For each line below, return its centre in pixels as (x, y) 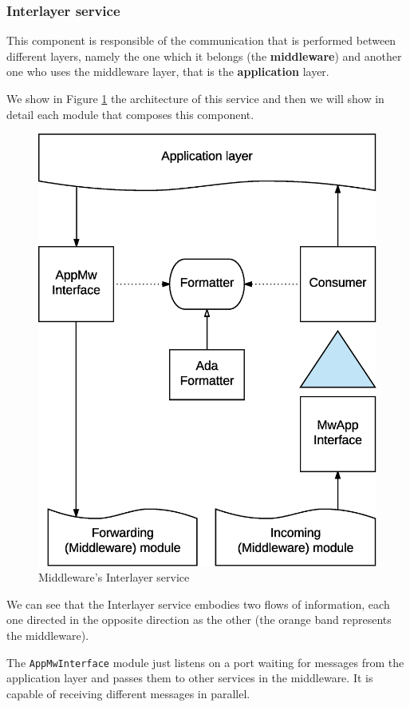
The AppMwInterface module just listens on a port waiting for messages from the (205, 662)
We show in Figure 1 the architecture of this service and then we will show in (195, 98)
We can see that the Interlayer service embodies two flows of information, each (198, 604)
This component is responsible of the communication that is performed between (201, 40)
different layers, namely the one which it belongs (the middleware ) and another (204, 56)
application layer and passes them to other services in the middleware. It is (190, 678)
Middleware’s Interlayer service (114, 577)
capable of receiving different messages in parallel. (128, 693)
